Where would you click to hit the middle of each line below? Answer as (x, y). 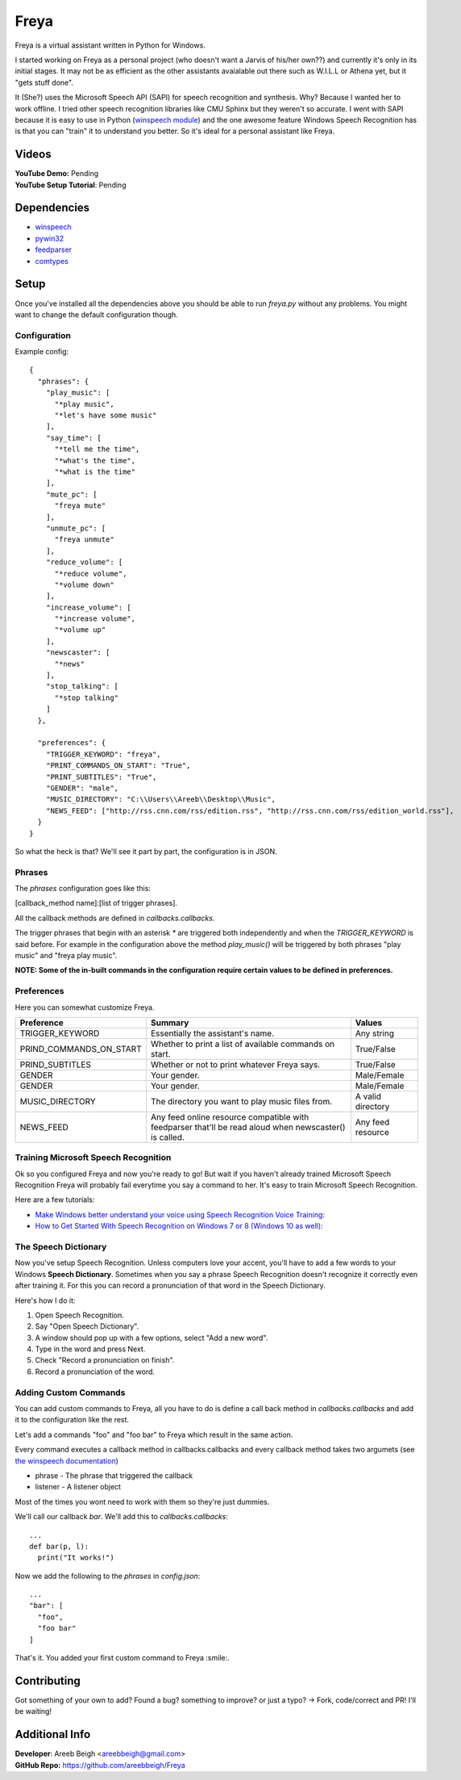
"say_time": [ (74, 438)
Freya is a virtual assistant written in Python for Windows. (110, 45)
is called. (168, 1137)
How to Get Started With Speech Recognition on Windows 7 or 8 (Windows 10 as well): (179, 1226)
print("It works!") (76, 1558)
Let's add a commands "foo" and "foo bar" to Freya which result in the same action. (154, 1434)
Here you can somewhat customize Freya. (85, 1007)
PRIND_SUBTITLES (56, 1064)
